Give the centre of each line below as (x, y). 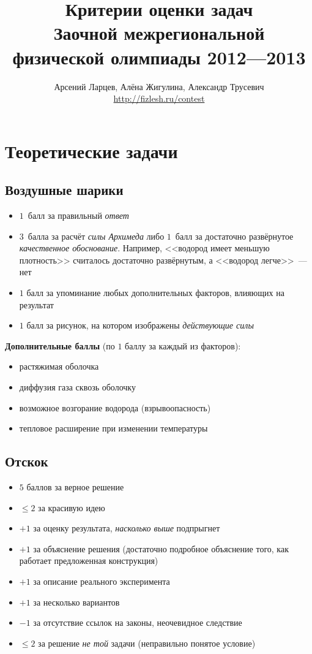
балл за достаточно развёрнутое (234, 236)
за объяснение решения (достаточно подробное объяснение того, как (161, 548)
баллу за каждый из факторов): (183, 345)
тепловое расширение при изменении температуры (113, 428)
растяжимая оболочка (59, 366)
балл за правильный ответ (78, 215)
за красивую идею (72, 507)
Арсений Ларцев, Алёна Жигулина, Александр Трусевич (159, 86)
